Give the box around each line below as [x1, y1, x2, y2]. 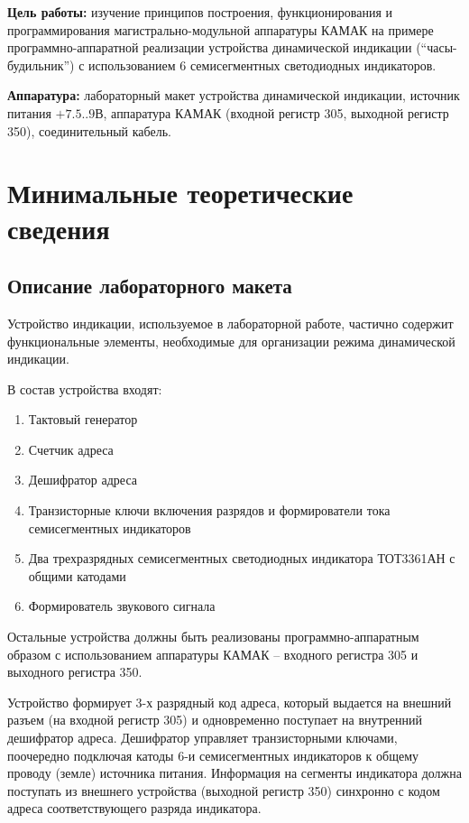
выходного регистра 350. [7, 662, 143, 681]
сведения [7, 209, 110, 246]
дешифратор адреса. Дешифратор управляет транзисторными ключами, [7, 728, 398, 747]
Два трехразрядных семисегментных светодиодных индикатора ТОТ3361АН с [28, 549, 455, 568]
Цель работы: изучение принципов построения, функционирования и [7, 3, 393, 21]
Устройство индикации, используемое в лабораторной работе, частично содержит [7, 313, 454, 332]
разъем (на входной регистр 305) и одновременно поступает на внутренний [7, 710, 422, 729]
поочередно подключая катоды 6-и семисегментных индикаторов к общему [7, 745, 418, 764]
